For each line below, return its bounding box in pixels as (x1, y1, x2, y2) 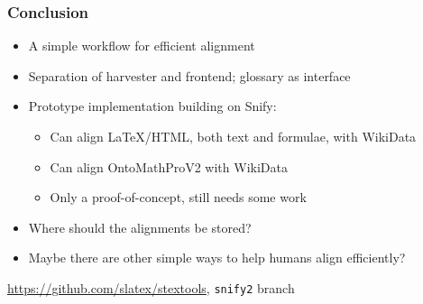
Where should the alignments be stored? (28, 217, 252, 236)
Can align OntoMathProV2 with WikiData (50, 157, 288, 176)
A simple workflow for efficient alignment (28, 36, 255, 55)
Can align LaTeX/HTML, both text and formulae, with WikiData (50, 127, 417, 145)
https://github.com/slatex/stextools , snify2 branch (7, 278, 295, 297)
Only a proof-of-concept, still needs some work (50, 188, 307, 207)
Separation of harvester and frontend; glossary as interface (28, 66, 351, 85)
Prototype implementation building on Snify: (28, 97, 277, 115)
